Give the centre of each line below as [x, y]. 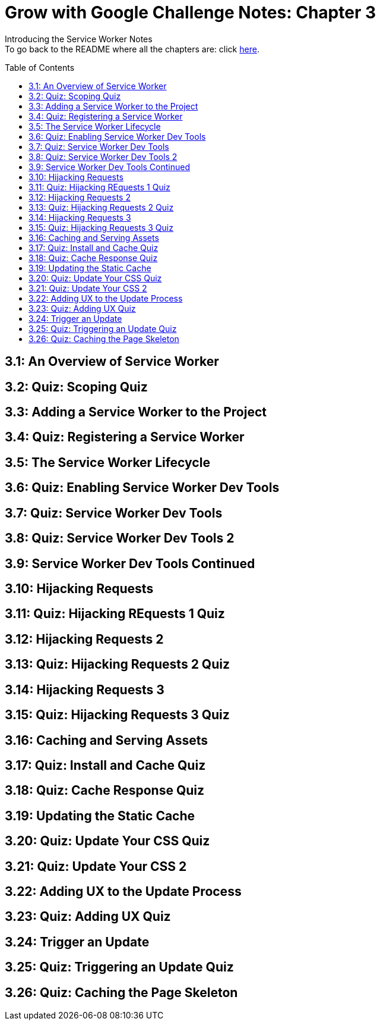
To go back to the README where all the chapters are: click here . [132, 49]
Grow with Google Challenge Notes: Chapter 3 [191, 12]
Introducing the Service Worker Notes [79, 39]
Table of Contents [40, 67]
